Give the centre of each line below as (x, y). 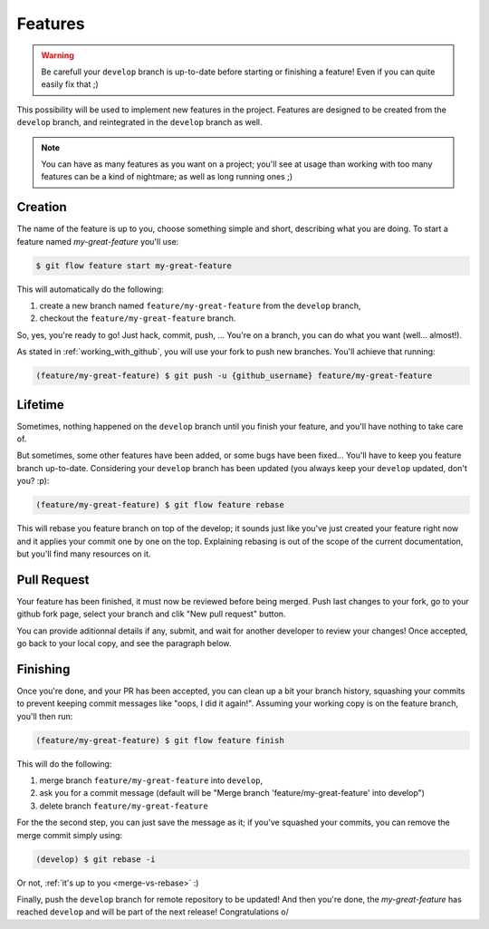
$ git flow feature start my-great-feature (134, 266)
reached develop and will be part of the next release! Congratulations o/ (153, 912)
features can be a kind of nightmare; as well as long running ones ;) (167, 177)
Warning (58, 55)
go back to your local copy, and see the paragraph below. (124, 643)
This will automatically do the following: (91, 289)
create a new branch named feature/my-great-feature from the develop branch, (200, 305)
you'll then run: (45, 716)
